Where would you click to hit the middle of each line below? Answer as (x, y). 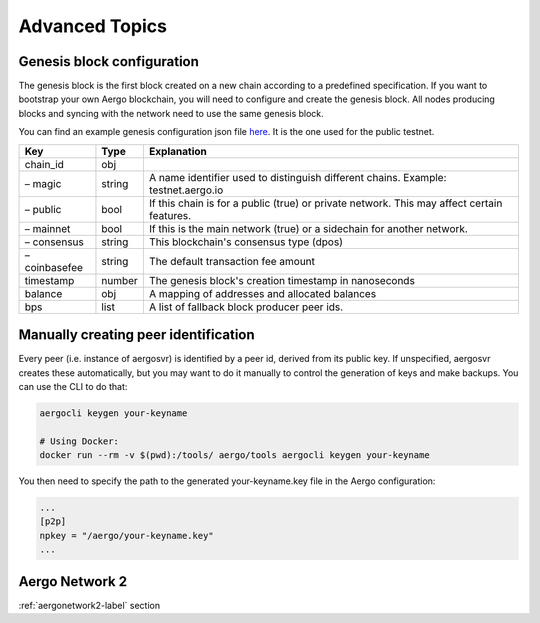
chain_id (44, 164)
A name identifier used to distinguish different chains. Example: (297, 177)
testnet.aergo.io (186, 190)
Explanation (177, 151)
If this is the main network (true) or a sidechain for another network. (308, 228)
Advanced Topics (92, 26)
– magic (43, 183)
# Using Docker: (79, 441)
